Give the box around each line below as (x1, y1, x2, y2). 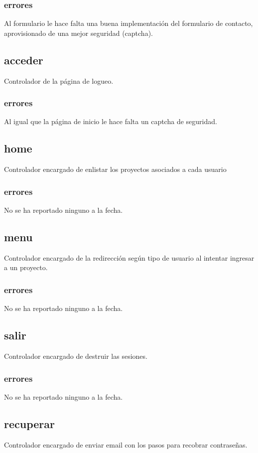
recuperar (4, 416, 55, 431)
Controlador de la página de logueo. (4, 75, 114, 86)
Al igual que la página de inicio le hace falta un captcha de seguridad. (4, 116, 217, 127)
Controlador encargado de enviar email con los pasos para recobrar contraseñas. (4, 439, 248, 450)
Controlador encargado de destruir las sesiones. (4, 351, 147, 361)
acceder (4, 52, 43, 67)
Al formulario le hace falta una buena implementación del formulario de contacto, (4, 18, 253, 28)
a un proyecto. (4, 262, 48, 273)
